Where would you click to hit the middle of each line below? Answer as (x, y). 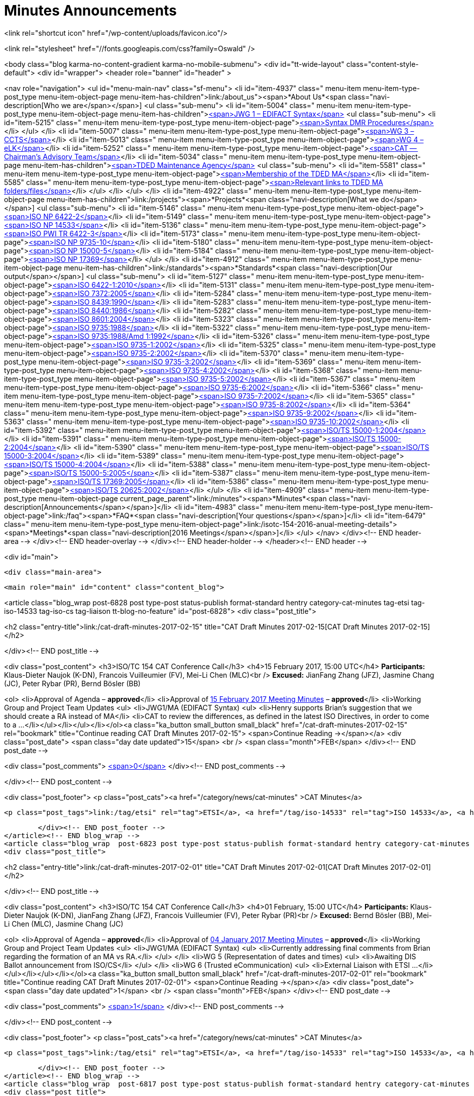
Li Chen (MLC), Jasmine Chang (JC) (64, 924)
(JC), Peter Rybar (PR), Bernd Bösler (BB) (72, 683)
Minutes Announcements (90, 11)
